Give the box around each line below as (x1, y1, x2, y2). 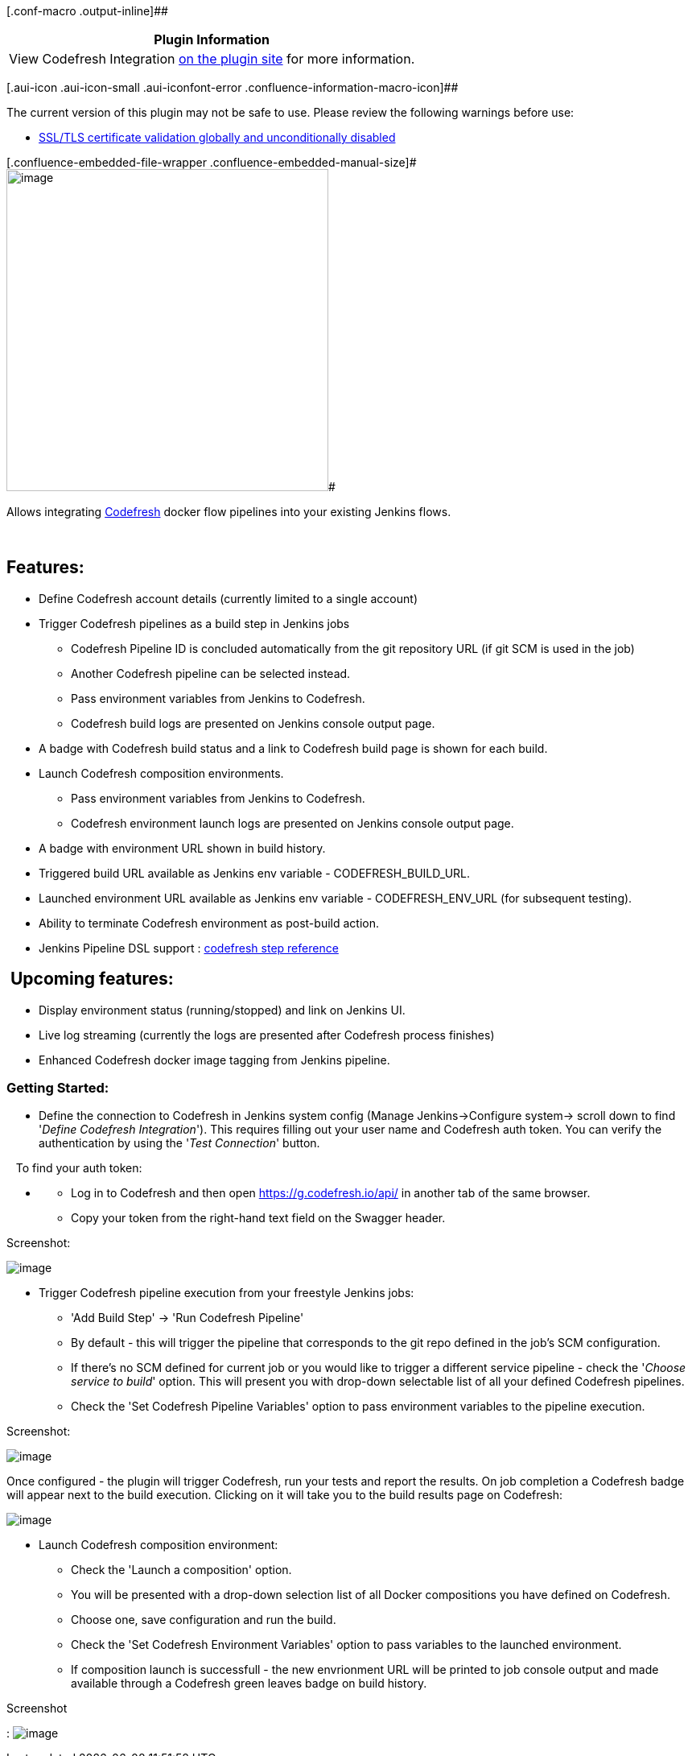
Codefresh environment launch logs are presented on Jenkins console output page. (71, 816, 514, 830)
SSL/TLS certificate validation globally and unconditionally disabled (39, 130, 396, 144)
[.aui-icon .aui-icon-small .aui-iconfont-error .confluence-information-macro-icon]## (6, 81, 459, 94)
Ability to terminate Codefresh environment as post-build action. (39, 915, 379, 930)
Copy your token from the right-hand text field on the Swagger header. (71, 1211, 446, 1225)
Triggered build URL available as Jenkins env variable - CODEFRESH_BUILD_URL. (39, 866, 471, 880)
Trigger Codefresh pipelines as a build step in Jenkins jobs (39, 616, 350, 630)
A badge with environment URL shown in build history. (39, 841, 326, 855)
